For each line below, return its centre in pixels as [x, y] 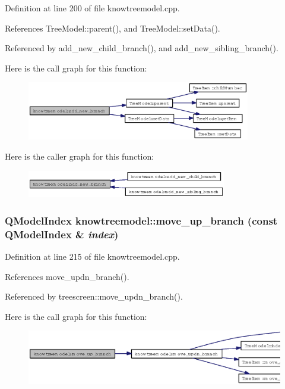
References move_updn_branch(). [67, 276]
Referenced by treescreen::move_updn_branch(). [94, 296]
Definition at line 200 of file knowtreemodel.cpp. [92, 8]
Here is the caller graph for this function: [80, 156]
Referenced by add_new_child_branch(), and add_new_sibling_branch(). [142, 48]
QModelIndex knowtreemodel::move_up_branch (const [141, 220]
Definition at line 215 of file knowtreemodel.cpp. [92, 256]
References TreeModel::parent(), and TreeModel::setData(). [113, 28]
